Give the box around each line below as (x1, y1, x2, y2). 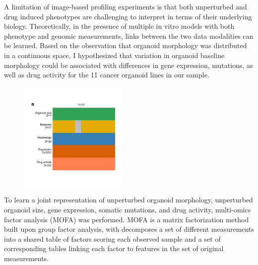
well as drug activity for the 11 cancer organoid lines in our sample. (4, 69, 209, 80)
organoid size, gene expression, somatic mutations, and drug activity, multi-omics (4, 204, 251, 214)
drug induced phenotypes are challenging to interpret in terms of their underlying (4, 11, 252, 21)
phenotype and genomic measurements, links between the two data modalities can (4, 30, 254, 41)
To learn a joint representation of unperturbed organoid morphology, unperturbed (4, 195, 253, 205)
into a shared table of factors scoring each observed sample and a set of (4, 233, 221, 244)
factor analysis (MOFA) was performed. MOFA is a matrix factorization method (4, 214, 249, 224)
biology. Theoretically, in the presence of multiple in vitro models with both (4, 21, 235, 31)
